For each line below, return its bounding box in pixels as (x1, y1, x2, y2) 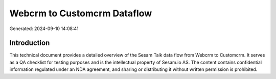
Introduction (9, 39, 50, 47)
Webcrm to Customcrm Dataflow (9, 8, 152, 19)
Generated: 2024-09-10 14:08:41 (9, 25, 79, 32)
